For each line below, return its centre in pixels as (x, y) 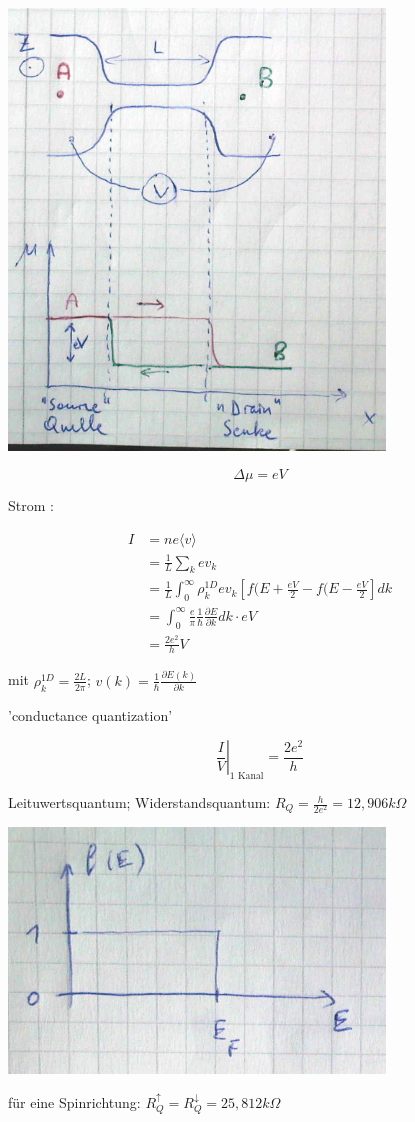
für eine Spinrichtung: (74, 1101)
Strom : (31, 505)
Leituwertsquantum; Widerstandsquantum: (139, 802)
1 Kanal (246, 776)
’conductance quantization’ (90, 714)
